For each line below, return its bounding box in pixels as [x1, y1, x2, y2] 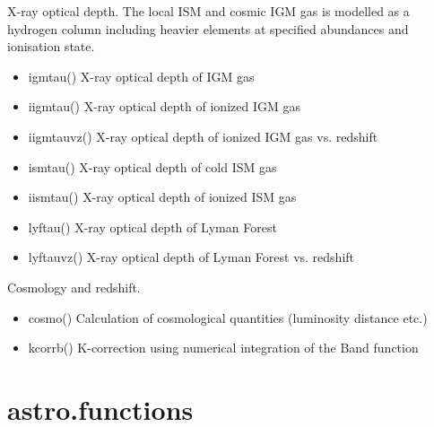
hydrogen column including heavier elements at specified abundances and [7, 19, 409, 38]
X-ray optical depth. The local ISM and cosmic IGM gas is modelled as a [7, 2, 410, 20]
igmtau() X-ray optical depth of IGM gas [28, 66, 255, 85]
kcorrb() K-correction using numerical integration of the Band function [28, 338, 419, 357]
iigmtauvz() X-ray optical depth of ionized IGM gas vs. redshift [28, 126, 378, 145]
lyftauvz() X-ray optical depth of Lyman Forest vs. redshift [28, 248, 355, 266]
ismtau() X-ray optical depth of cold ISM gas [28, 157, 277, 176]
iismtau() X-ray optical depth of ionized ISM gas [28, 187, 297, 206]
